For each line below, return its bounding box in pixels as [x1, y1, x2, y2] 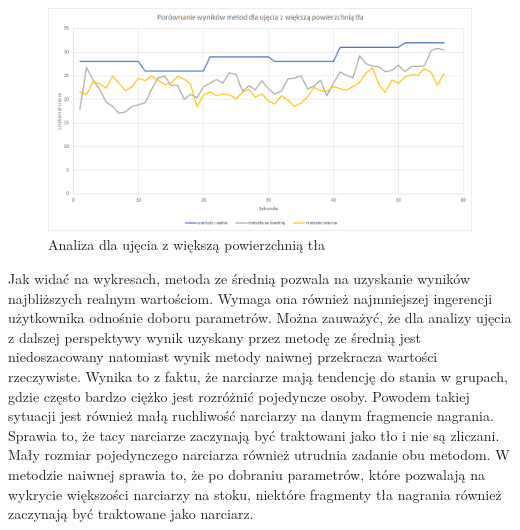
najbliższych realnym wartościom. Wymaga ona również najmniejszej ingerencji [8, 287, 493, 308]
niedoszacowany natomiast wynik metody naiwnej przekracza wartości [8, 346, 438, 367]
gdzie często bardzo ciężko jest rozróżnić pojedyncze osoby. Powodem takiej [8, 385, 470, 406]
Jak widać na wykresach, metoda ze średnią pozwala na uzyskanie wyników [8, 267, 471, 288]
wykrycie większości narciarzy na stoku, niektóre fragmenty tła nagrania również [8, 483, 502, 504]
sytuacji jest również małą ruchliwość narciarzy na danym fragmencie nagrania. [8, 405, 494, 426]
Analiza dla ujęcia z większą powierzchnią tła [48, 234, 326, 255]
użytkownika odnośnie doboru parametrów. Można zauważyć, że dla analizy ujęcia [8, 307, 512, 328]
